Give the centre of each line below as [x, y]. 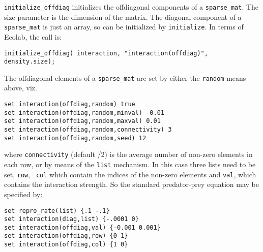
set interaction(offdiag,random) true [70, 104]
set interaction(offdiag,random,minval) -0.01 [84, 113]
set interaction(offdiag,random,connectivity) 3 [88, 130]
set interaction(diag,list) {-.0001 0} [71, 219]
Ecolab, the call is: [33, 36]
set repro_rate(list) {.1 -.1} [57, 211]
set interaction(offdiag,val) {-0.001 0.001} [82, 227]
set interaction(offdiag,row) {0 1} [66, 236]
